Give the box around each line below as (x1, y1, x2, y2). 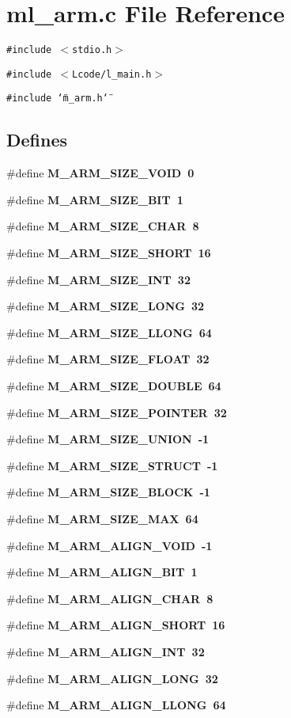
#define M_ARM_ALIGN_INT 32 (6, 643, 205, 659)
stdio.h (72, 44, 112, 56)
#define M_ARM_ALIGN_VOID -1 (6, 537, 213, 553)
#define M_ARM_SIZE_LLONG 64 (6, 324, 212, 340)
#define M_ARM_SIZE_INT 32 (6, 271, 191, 287)
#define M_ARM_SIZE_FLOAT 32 (6, 351, 210, 367)
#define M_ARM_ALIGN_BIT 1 (6, 564, 198, 580)
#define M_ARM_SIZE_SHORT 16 (6, 245, 211, 261)
